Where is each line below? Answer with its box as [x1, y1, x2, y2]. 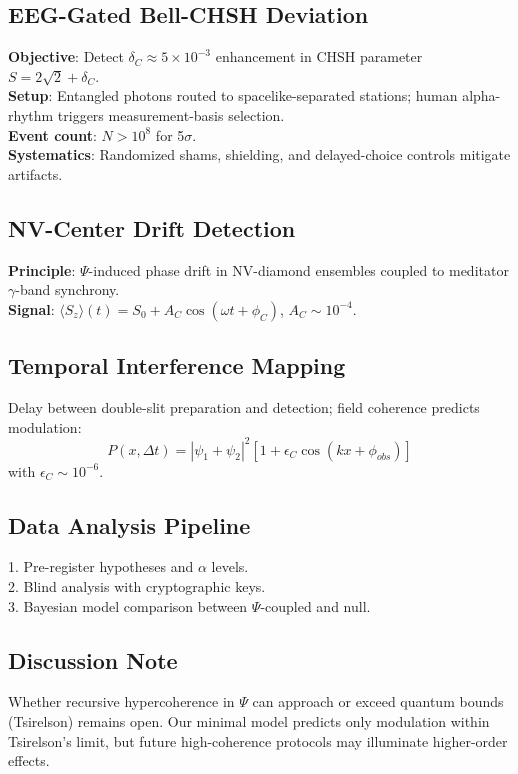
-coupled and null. [260, 595, 371, 616]
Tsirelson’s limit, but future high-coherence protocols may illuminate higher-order [8, 730, 508, 751]
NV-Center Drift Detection [8, 212, 296, 243]
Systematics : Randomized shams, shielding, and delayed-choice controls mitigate [8, 144, 511, 165]
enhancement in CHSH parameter [215, 46, 423, 67]
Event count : [8, 124, 97, 145]
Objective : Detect [8, 46, 124, 67]
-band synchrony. [15, 279, 120, 300]
